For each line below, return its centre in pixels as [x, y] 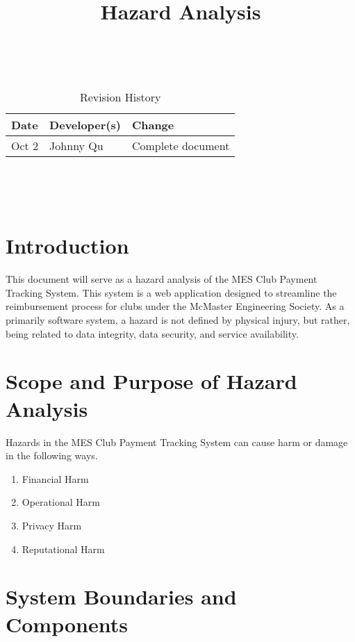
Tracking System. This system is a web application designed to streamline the [171, 292]
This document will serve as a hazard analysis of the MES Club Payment [162, 279]
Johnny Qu [76, 145]
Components [67, 624]
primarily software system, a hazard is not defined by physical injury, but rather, [178, 320]
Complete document [181, 145]
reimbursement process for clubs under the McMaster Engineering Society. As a [175, 306]
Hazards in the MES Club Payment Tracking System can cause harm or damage [177, 442]
